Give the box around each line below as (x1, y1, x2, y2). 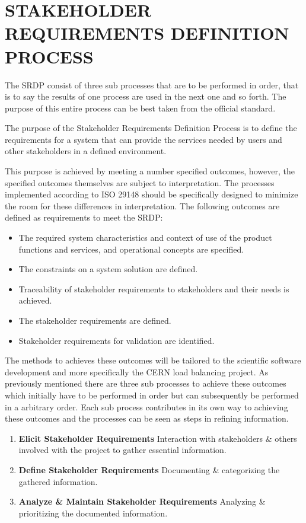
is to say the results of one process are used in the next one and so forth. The (5, 90, 286, 103)
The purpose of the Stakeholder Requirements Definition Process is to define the (5, 122, 297, 134)
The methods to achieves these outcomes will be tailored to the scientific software (5, 354, 301, 366)
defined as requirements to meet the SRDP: (5, 211, 163, 224)
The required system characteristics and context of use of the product (18, 231, 272, 244)
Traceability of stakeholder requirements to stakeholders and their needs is (18, 282, 289, 295)
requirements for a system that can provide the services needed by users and (5, 133, 282, 145)
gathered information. (18, 475, 98, 487)
